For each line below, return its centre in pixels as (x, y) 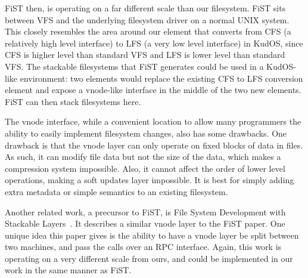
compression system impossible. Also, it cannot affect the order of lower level (145, 168)
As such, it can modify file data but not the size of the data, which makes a (143, 157)
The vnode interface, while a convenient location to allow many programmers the (153, 121)
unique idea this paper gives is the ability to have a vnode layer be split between (152, 235)
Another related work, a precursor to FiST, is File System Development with (145, 211)
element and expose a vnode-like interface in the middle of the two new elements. (153, 90)
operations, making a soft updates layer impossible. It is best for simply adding (150, 180)
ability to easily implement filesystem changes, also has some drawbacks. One (146, 133)
